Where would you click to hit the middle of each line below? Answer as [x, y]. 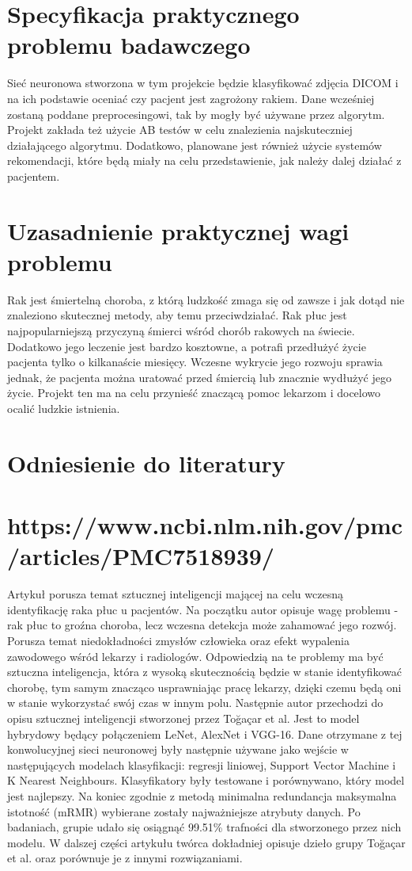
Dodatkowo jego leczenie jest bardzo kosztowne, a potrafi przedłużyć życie [187, 346]
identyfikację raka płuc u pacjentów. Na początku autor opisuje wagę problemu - [203, 609]
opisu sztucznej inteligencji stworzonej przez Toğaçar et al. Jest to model [183, 718]
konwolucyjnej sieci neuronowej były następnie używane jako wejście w [178, 749]
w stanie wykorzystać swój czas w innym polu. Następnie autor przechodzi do [195, 703]
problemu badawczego [129, 45]
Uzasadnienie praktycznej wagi [178, 230]
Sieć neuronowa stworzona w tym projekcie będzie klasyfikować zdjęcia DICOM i [203, 83]
